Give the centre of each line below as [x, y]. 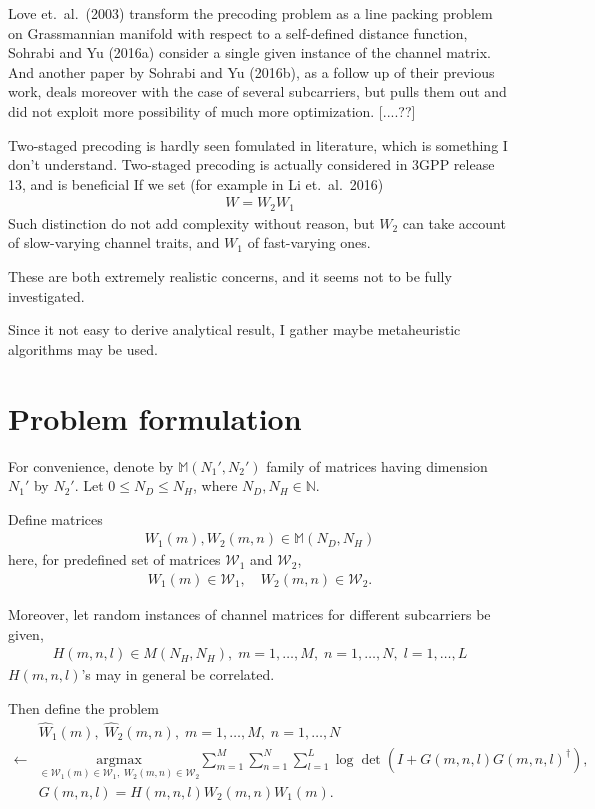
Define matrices [55, 518]
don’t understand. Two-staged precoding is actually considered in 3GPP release [251, 164]
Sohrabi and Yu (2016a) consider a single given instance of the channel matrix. [249, 52]
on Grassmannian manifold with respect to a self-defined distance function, [238, 32]
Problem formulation [155, 417]
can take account [454, 222]
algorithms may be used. [83, 348]
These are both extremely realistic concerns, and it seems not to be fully [230, 276]
